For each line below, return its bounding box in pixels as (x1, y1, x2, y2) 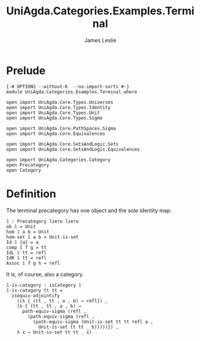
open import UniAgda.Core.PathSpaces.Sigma (6, 125, 116, 131)
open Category (6, 167, 42, 173)
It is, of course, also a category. (6, 271, 84, 278)
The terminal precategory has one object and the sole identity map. (6, 207, 172, 214)
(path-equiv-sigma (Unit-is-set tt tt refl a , (32, 318, 153, 325)
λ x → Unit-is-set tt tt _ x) (17, 329, 93, 335)
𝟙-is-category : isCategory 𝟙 (6, 282, 82, 288)
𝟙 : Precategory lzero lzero (6, 218, 79, 225)
